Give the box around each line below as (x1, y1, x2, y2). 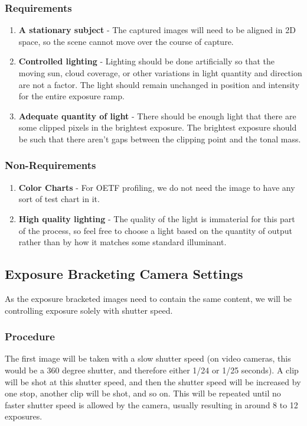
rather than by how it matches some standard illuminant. (18, 236, 227, 248)
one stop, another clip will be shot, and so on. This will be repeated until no (5, 387, 281, 399)
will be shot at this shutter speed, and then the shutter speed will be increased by (5, 375, 301, 388)
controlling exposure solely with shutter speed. (5, 304, 173, 316)
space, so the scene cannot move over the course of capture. (18, 35, 234, 47)
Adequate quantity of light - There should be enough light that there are (18, 109, 296, 122)
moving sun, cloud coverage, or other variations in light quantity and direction (18, 67, 302, 79)
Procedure (5, 329, 55, 344)
